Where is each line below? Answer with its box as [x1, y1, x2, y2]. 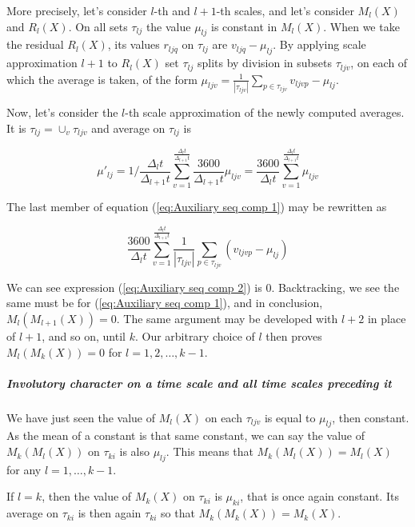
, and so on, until [42, 327, 126, 344]
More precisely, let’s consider [6, 2, 147, 18]
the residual [6, 36, 64, 53]
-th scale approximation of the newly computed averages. [125, 103, 405, 120]
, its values [107, 36, 160, 53]
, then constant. [332, 409, 409, 425]
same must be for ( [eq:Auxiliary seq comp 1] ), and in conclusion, [6, 294, 323, 311]
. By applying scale [273, 36, 366, 53]
